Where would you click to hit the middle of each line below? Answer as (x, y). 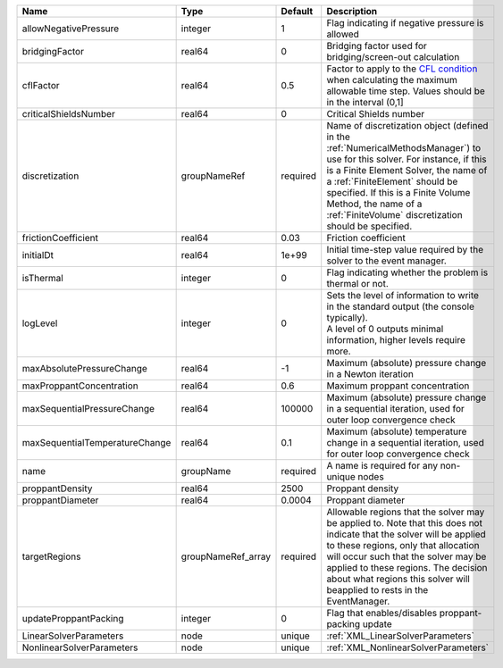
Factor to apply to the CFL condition (402, 69)
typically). (347, 317)
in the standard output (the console (401, 306)
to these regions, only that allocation (403, 545)
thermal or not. (357, 284)
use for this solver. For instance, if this (407, 159)
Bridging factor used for (377, 46)
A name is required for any (382, 466)
